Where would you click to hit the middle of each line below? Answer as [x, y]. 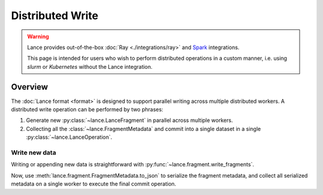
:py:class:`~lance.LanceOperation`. [69, 137]
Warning [38, 36]
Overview [30, 87]
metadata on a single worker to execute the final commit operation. [94, 184]
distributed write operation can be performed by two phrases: [87, 109]
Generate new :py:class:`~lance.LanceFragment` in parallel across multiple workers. [129, 120]
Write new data [33, 153]
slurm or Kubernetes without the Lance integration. [90, 66]
